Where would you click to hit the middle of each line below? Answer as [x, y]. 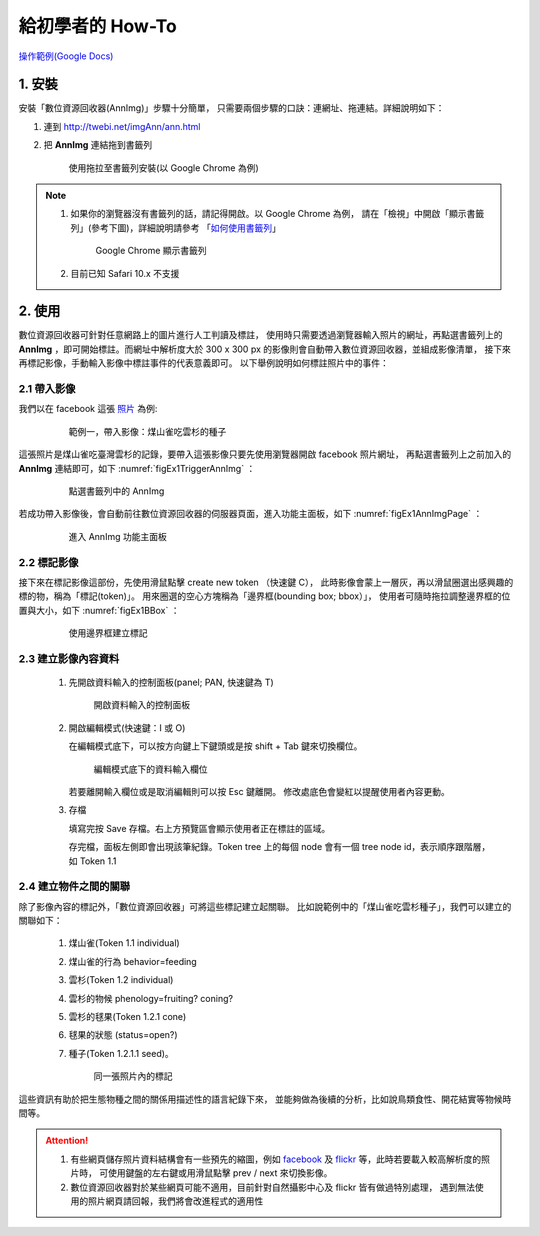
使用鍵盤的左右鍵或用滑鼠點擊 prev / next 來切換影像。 [220, 1173]
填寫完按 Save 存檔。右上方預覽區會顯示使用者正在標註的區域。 [199, 828]
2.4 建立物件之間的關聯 [74, 887]
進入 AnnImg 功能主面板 [117, 536]
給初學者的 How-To [97, 26]
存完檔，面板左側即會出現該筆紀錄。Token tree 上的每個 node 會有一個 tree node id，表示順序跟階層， [279, 847]
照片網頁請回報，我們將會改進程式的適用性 [175, 1201]
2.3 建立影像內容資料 [69, 658]
